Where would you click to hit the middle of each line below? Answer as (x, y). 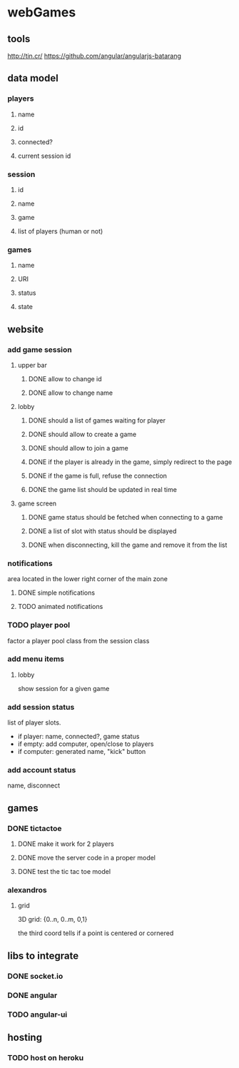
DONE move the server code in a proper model (86, 858)
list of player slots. (34, 722)
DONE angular (32, 995)
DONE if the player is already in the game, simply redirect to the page (130, 462)
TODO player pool (39, 625)
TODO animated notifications (60, 607)
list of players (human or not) (60, 231)
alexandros (27, 890)
